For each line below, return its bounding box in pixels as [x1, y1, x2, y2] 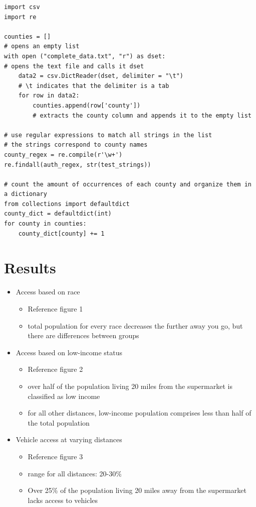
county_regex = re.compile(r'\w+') [4, 151, 123, 158]
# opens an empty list [4, 43, 80, 50]
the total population [28, 417, 90, 428]
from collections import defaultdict [4, 200, 130, 208]
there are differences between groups [28, 330, 139, 341]
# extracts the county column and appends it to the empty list [33, 112, 251, 119]
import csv [4, 4, 40, 11]
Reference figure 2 [28, 364, 83, 374]
